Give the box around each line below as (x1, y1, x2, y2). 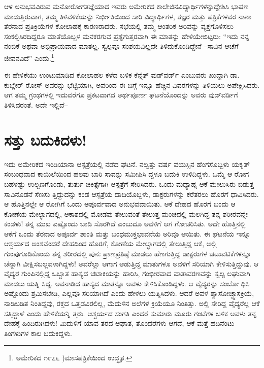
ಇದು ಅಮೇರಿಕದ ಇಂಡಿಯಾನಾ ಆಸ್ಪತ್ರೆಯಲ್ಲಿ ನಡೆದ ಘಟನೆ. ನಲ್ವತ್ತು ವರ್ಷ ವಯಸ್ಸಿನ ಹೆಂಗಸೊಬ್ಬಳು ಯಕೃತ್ (4, 158, 250, 169)
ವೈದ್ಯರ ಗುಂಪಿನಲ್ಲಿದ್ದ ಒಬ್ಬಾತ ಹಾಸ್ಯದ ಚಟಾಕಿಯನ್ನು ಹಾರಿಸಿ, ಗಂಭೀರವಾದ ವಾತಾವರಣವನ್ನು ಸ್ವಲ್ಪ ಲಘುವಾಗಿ (4, 268, 250, 279)
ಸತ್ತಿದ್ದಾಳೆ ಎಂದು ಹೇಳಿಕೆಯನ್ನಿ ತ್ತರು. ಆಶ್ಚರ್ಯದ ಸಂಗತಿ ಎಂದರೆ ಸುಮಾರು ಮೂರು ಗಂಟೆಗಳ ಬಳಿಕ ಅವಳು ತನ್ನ (4, 308, 257, 318)
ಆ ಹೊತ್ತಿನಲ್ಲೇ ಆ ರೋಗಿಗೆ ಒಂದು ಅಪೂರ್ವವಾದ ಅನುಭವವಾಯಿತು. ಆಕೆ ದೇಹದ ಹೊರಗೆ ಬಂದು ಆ (4, 198, 236, 209)
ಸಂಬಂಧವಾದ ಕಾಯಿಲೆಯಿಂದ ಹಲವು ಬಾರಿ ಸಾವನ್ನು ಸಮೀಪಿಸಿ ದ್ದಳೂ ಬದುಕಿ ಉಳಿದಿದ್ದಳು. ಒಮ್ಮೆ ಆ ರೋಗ (4, 169, 249, 179)
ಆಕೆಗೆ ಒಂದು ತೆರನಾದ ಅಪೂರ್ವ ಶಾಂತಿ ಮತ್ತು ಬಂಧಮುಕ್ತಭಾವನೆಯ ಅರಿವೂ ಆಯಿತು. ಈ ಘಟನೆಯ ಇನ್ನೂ (4, 228, 251, 239)
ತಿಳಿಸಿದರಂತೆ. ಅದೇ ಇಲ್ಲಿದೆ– (4, 99, 68, 110)
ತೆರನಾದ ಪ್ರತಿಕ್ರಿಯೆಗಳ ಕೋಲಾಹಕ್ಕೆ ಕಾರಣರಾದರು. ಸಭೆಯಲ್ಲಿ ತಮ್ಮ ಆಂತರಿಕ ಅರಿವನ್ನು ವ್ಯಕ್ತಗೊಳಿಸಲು (4, 21, 234, 31)
